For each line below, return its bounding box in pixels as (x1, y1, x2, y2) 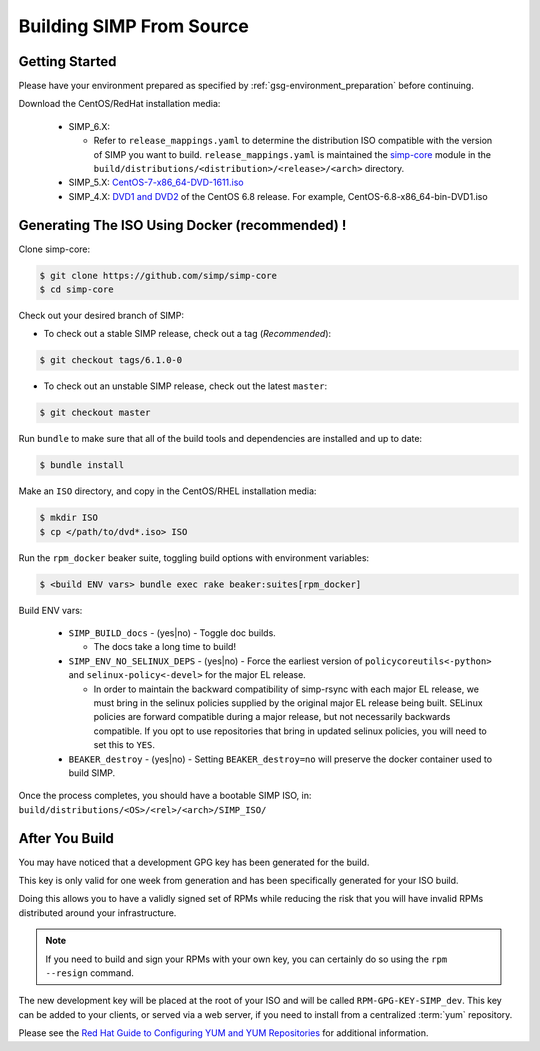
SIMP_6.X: (68, 120, 110, 132)
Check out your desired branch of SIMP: (18, 310, 185, 322)
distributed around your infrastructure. (18, 906, 177, 919)
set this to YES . (93, 739, 155, 751)
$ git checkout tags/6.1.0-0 (39, 355, 183, 366)
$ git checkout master (39, 407, 151, 419)
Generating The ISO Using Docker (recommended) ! (18, 216, 347, 234)
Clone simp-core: (18, 243, 91, 255)
